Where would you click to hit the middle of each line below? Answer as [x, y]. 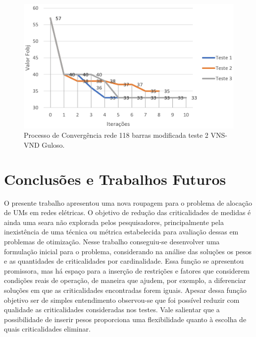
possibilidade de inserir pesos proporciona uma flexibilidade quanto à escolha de [125, 319]
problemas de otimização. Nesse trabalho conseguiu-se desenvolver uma [112, 241]
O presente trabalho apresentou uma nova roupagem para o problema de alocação [128, 202]
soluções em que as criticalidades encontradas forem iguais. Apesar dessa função [125, 290]
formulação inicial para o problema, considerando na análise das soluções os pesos [128, 251]
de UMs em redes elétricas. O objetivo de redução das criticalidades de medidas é [128, 212]
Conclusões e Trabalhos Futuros [115, 179]
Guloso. [53, 144]
